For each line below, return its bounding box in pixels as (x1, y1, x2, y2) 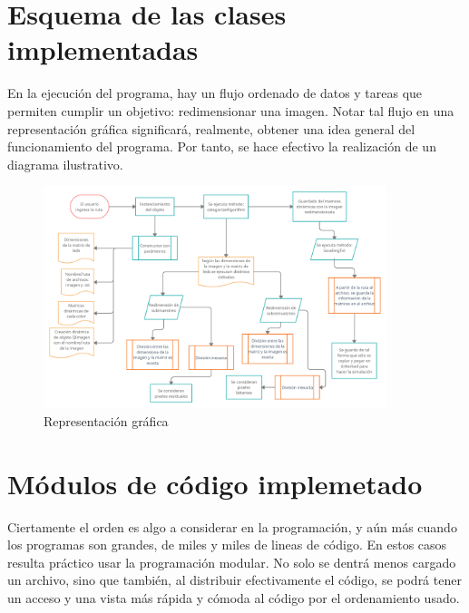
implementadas (7, 31, 199, 68)
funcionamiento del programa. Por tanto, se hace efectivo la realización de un (7, 137, 436, 156)
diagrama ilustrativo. (7, 154, 123, 173)
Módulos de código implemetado (7, 464, 423, 501)
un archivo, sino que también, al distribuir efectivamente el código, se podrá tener (7, 570, 462, 589)
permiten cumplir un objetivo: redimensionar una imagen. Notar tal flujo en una (7, 101, 454, 120)
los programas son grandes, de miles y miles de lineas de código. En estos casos (7, 535, 447, 554)
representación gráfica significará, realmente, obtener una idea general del (7, 119, 415, 138)
